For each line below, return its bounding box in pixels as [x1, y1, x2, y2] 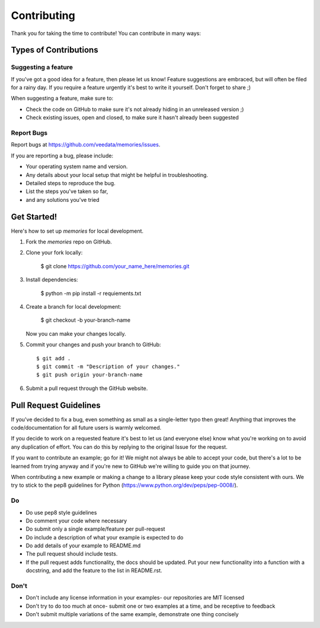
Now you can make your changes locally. [25, 330, 126, 337]
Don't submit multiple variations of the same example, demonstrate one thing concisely [25, 611, 239, 618]
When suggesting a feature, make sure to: [11, 95, 114, 102]
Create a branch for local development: [25, 303, 121, 310]
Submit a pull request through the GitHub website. [25, 385, 148, 392]
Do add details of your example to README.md [25, 542, 141, 549]
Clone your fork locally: [25, 249, 83, 256]
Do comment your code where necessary [25, 517, 127, 524]
